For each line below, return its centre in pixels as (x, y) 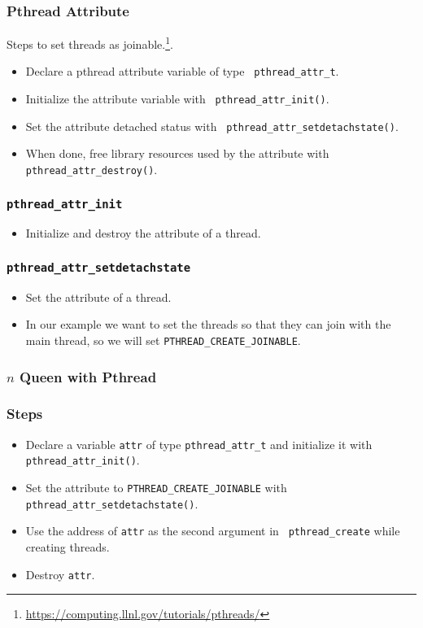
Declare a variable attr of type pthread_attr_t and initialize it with (199, 444)
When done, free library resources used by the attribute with (177, 153)
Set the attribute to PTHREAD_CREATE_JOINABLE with (156, 488)
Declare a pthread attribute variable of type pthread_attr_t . (182, 71)
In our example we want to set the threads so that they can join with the (208, 324)
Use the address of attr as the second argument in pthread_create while (213, 531)
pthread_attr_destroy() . (92, 170)
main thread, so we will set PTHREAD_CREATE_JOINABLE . (163, 340)
